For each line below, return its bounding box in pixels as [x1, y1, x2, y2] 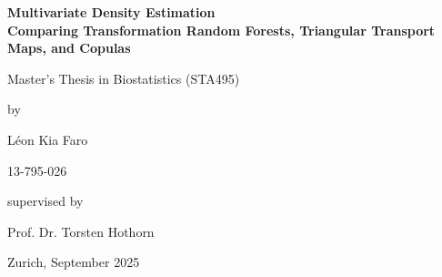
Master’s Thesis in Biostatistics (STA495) [7, 68, 240, 87]
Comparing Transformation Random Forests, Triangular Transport [7, 20, 436, 39]
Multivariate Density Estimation [7, 3, 216, 21]
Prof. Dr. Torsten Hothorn [7, 221, 155, 241]
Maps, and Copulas [7, 38, 131, 57]
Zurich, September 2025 [7, 252, 140, 272]
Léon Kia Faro [7, 129, 88, 149]
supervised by [7, 191, 84, 210]
